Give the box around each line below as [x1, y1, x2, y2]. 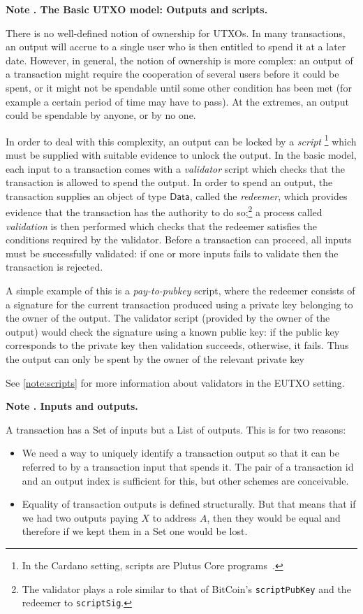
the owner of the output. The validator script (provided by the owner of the [6, 310, 330, 325]
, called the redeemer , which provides [189, 188, 348, 203]
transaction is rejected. [6, 259, 103, 274]
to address [152, 510, 197, 524]
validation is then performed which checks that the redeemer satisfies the [6, 218, 318, 233]
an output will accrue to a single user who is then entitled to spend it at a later [6, 39, 346, 54]
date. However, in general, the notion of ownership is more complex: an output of [6, 52, 353, 67]
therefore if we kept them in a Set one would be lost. [22, 524, 248, 538]
